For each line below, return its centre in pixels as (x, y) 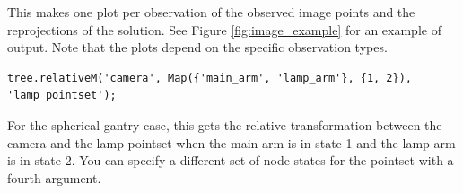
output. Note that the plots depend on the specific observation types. (197, 47)
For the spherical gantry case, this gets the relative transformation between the (225, 124)
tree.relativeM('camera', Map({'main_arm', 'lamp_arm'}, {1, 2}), (210, 78)
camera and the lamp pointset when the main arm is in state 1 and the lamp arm (231, 142)
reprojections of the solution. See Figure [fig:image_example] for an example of (224, 29)
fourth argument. (54, 177)
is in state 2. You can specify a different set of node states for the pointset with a (231, 160)
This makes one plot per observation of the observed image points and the (211, 12)
